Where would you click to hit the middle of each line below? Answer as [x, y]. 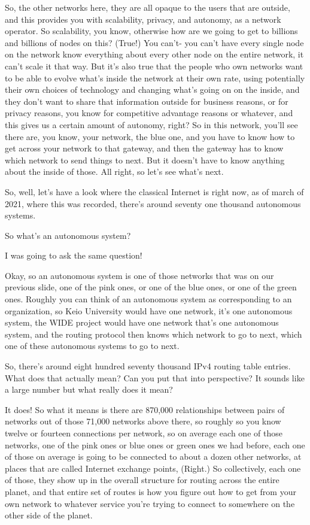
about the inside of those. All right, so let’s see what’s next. [114, 172]
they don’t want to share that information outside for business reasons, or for [147, 101]
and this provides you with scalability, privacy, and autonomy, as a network [143, 19]
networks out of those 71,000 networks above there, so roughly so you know [143, 421]
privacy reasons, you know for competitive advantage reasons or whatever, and [149, 113]
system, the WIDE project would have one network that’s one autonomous [142, 322]
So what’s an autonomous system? [68, 235]
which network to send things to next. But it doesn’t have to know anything [145, 160]
